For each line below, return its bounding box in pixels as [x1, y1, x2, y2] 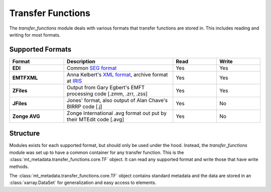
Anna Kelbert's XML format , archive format [67, 71, 168, 78]
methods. [9, 163, 29, 169]
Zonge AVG [12, 113, 40, 120]
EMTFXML [12, 74, 38, 81]
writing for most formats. [9, 32, 61, 38]
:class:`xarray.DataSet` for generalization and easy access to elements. [9, 179, 157, 185]
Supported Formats [9, 45, 72, 54]
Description [67, 58, 95, 65]
